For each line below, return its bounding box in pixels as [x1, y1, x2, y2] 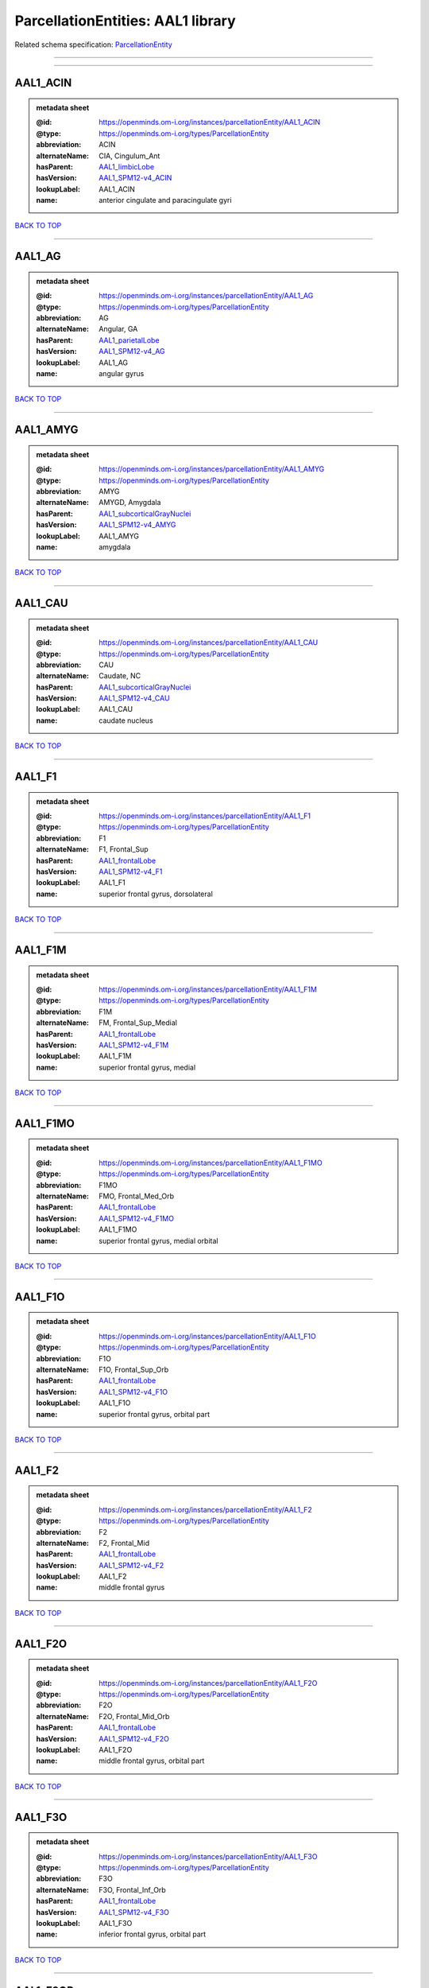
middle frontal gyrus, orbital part [99, 1756, 205, 1765]
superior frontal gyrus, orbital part [99, 1409, 211, 1419]
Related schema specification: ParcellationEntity [14, 40, 172, 49]
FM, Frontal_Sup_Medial [99, 1018, 178, 1027]
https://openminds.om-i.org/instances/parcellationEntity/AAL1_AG [99, 291, 314, 301]
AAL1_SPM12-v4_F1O [99, 1387, 168, 1396]
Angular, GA [99, 324, 138, 334]
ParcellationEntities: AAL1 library [14, 12, 236, 29]
